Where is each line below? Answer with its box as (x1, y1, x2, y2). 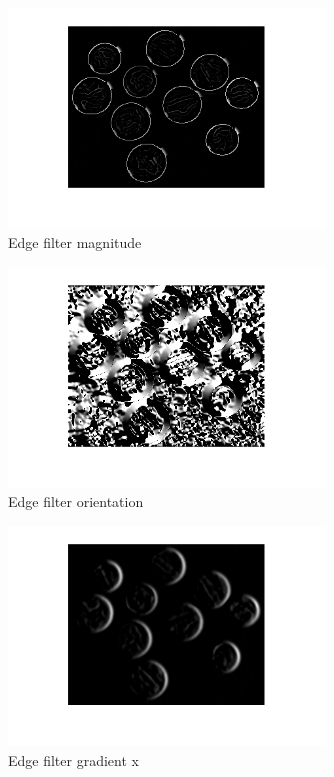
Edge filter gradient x (8, 749, 139, 770)
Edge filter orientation (8, 491, 144, 512)
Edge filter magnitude (8, 232, 142, 253)
